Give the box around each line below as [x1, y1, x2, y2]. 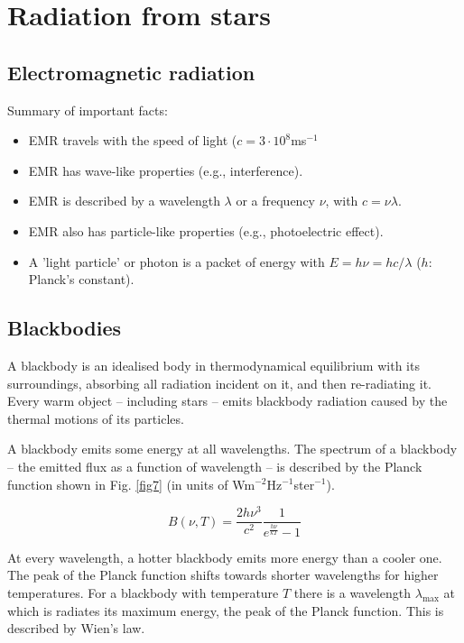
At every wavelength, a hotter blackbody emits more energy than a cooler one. [7, 547, 442, 566]
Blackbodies [7, 314, 121, 342]
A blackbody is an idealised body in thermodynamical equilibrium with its [7, 355, 420, 374]
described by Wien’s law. [7, 619, 145, 638]
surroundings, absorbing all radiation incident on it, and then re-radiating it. [7, 373, 432, 392]
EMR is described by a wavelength [28, 191, 220, 210]
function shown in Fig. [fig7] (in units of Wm [7, 474, 255, 493]
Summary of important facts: [7, 100, 168, 119]
